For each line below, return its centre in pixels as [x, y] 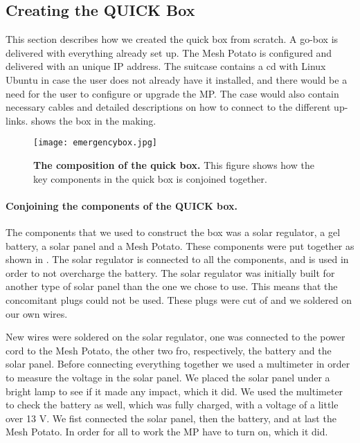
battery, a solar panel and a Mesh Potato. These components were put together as [180, 245]
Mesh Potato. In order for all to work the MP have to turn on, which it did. [167, 432]
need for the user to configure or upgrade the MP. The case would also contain [172, 93]
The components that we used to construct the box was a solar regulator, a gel [173, 232]
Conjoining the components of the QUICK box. [122, 205]
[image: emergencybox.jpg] [95, 143]
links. [17, 120]
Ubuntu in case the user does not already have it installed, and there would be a [177, 79]
